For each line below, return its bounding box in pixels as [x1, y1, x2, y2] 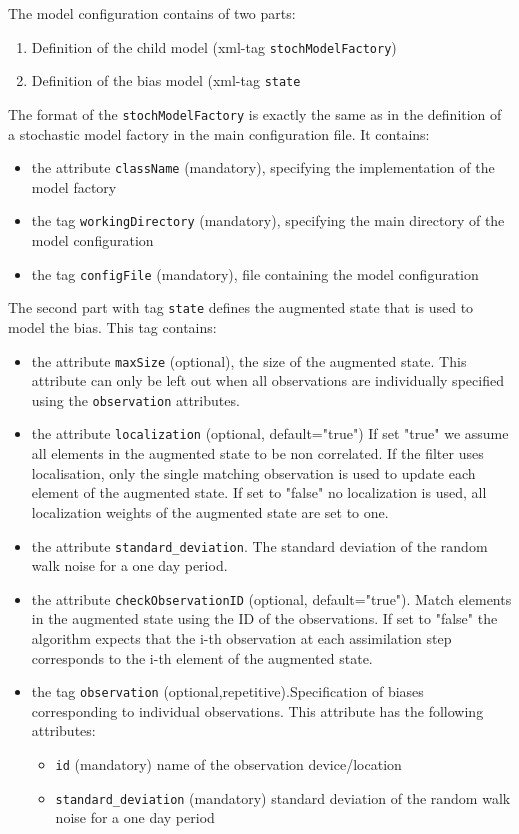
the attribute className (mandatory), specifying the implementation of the [31, 157, 495, 178]
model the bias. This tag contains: [8, 316, 217, 337]
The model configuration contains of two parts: [8, 3, 296, 23]
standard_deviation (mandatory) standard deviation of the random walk [55, 787, 511, 808]
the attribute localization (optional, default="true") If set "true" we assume [31, 423, 509, 444]
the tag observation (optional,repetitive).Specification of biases [31, 681, 424, 702]
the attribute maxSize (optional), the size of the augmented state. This [31, 350, 467, 371]
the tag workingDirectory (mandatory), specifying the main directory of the [31, 210, 505, 231]
